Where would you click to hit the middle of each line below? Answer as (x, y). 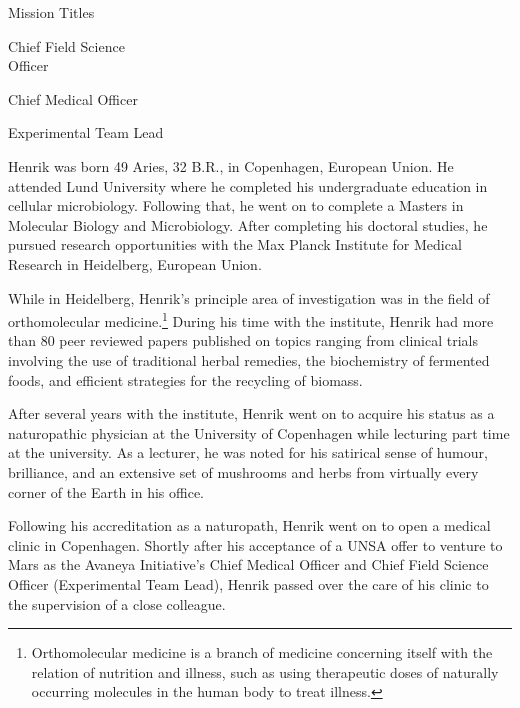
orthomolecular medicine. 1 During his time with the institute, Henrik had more (251, 319)
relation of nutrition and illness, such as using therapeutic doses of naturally (265, 671)
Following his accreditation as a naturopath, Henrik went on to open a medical (249, 525)
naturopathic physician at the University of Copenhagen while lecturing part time (259, 432)
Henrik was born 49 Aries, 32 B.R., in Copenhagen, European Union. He (231, 165)
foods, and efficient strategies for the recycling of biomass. (185, 379)
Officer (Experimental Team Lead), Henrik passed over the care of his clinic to (248, 583)
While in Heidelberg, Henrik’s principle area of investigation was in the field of (249, 297)
